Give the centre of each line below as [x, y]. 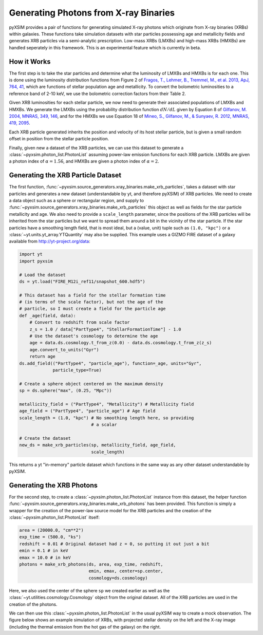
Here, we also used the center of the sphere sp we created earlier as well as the [89, 590]
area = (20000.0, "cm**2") [51, 530]
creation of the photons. [33, 604]
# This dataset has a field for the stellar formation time [93, 295]
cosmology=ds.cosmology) [118, 578]
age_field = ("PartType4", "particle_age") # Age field [87, 411]
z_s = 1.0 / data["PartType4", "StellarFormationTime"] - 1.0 [105, 329]
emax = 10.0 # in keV [45, 557]
